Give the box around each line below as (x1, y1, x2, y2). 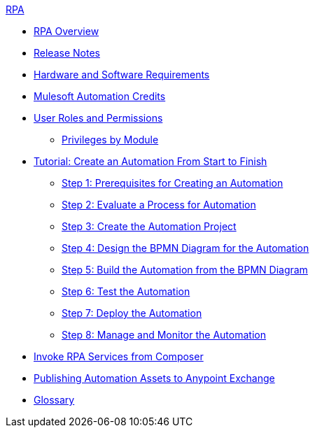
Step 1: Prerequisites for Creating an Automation (62, 177, 283, 189)
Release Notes (34, 47, 100, 59)
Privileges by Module (62, 134, 159, 145)
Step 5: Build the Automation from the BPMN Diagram (62, 264, 308, 276)
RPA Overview (34, 25, 99, 37)
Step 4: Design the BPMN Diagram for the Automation (62, 242, 309, 254)
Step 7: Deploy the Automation (62, 307, 202, 319)
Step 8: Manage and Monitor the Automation (62, 329, 266, 341)
